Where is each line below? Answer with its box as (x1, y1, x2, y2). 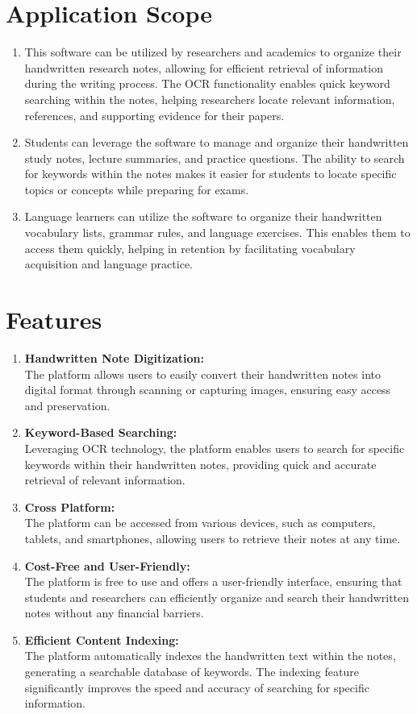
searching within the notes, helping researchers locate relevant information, (24, 90, 395, 107)
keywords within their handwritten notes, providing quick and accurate (24, 455, 377, 472)
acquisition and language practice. (24, 255, 193, 272)
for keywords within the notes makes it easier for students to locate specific (24, 165, 397, 182)
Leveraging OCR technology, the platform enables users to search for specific (24, 439, 405, 456)
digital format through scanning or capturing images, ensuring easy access (24, 381, 391, 398)
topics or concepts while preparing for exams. (24, 181, 249, 197)
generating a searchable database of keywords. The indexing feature (24, 663, 359, 680)
